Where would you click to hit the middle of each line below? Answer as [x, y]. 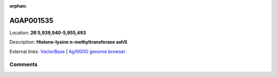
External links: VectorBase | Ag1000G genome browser [67, 52]
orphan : [18, 6]
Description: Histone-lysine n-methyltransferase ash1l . [69, 42]
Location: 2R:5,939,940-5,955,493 [48, 33]
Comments [24, 65]
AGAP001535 [32, 20]
